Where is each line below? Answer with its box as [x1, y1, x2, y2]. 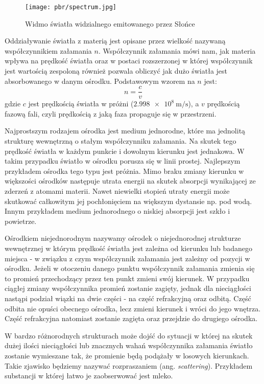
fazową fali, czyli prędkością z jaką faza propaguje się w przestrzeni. [5, 108, 217, 119]
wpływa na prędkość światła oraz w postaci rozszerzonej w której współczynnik [5, 55, 253, 66]
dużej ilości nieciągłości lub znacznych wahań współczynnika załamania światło [5, 340, 253, 351]
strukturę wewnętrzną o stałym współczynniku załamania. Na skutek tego [5, 135, 236, 146]
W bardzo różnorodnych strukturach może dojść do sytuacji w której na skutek [5, 330, 253, 341]
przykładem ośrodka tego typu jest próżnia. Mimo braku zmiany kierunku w [5, 165, 244, 176]
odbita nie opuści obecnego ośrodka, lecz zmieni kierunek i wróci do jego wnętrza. [5, 303, 261, 313]
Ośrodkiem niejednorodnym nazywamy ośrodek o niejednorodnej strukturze [5, 233, 241, 243]
